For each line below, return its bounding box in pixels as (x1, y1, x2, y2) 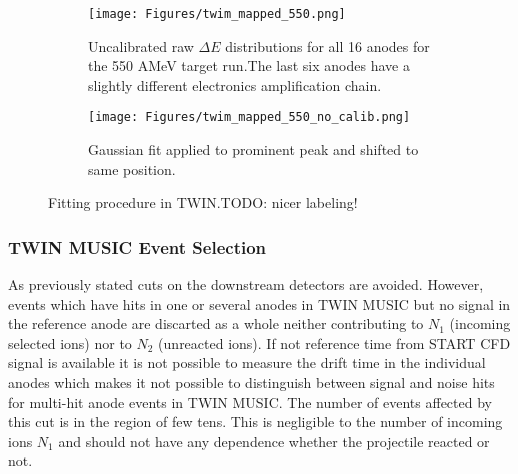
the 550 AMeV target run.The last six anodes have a (88, 55, 410, 76)
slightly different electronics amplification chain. (88, 74, 382, 95)
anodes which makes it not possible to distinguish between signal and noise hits (8, 372, 495, 393)
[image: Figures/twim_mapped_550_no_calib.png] (88, 110, 411, 125)
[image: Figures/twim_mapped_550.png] (88, 7, 346, 21)
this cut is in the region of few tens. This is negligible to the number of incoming (8, 411, 503, 432)
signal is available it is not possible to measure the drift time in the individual (8, 352, 486, 373)
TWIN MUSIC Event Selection (8, 234, 267, 259)
